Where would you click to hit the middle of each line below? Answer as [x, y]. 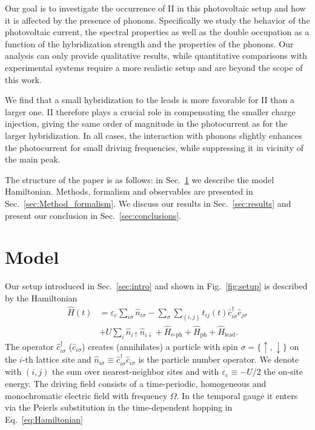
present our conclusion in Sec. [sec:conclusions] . [93, 215]
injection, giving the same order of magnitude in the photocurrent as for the [146, 123]
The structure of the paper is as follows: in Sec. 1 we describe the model [140, 179]
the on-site [283, 371]
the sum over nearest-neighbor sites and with [135, 371]
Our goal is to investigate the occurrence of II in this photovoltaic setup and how [155, 8]
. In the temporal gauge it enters [237, 395]
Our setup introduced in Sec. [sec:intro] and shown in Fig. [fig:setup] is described [156, 286]
